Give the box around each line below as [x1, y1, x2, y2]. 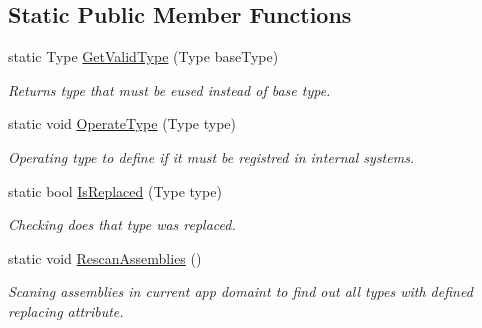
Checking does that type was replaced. [8, 214, 236, 235]
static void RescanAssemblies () [8, 247, 202, 268]
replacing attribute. [8, 300, 124, 321]
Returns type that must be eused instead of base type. [8, 79, 331, 100]
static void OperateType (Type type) [8, 113, 237, 134]
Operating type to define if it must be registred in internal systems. [8, 146, 415, 167]
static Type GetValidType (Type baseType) [8, 46, 279, 67]
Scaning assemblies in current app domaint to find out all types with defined [8, 281, 473, 302]
